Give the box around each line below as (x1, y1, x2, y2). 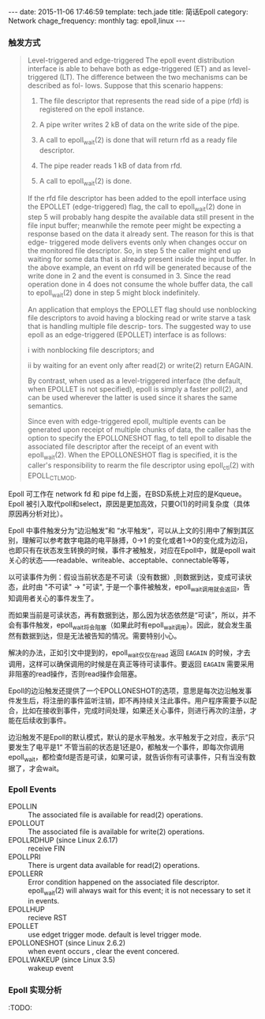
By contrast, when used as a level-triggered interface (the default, (27, 376, 243, 385)
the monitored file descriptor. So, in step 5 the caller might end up (27, 245, 242, 255)
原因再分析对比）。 (8, 509, 67, 518)
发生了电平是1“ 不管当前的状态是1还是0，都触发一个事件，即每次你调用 (14, 742, 244, 752)
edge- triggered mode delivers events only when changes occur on (27, 237, 248, 247)
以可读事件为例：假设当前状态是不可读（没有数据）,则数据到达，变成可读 (8, 572, 246, 581)
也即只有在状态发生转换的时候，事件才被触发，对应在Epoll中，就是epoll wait (8, 545, 256, 555)
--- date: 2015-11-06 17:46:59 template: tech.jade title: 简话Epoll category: (8, 7, 248, 17)
